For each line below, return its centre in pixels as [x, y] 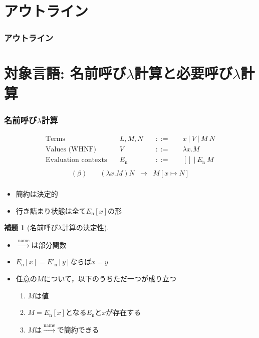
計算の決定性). [85, 227]
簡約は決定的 [37, 194]
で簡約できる [78, 329]
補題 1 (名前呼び [31, 227]
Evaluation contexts [76, 160]
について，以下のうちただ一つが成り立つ [110, 278]
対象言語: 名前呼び [65, 73]
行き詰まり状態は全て [51, 210]
